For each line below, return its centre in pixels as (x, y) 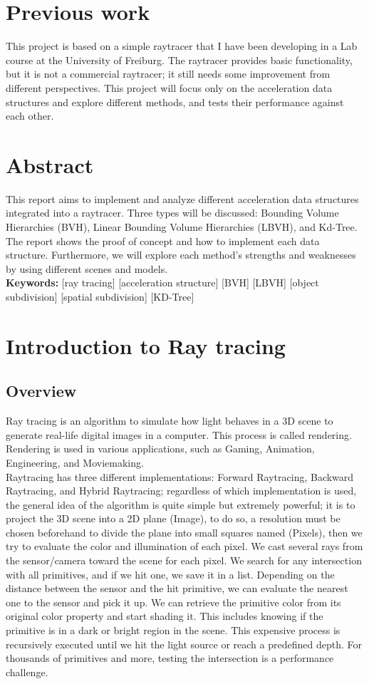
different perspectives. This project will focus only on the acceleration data (169, 87)
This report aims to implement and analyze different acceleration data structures (182, 198)
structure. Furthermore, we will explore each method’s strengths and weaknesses (181, 255)
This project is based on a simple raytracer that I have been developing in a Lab (182, 46)
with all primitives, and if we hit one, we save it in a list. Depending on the (170, 574)
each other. (30, 116)
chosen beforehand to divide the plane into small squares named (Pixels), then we (184, 532)
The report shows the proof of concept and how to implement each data (163, 240)
